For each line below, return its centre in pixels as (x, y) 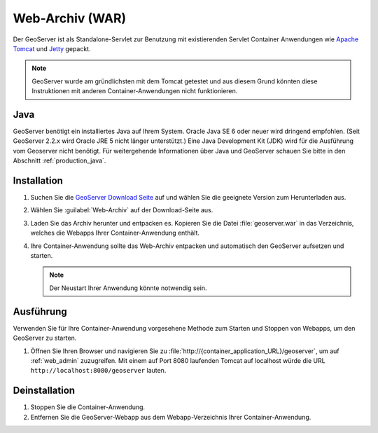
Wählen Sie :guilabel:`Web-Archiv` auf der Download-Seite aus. (122, 210)
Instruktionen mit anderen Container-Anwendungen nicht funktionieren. (135, 91)
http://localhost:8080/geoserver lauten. (98, 371)
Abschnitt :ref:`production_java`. (59, 160)
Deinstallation (44, 391)
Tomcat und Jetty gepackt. (52, 48)
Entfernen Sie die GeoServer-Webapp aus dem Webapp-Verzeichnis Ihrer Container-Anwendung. (171, 417)
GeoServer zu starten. (45, 338)
